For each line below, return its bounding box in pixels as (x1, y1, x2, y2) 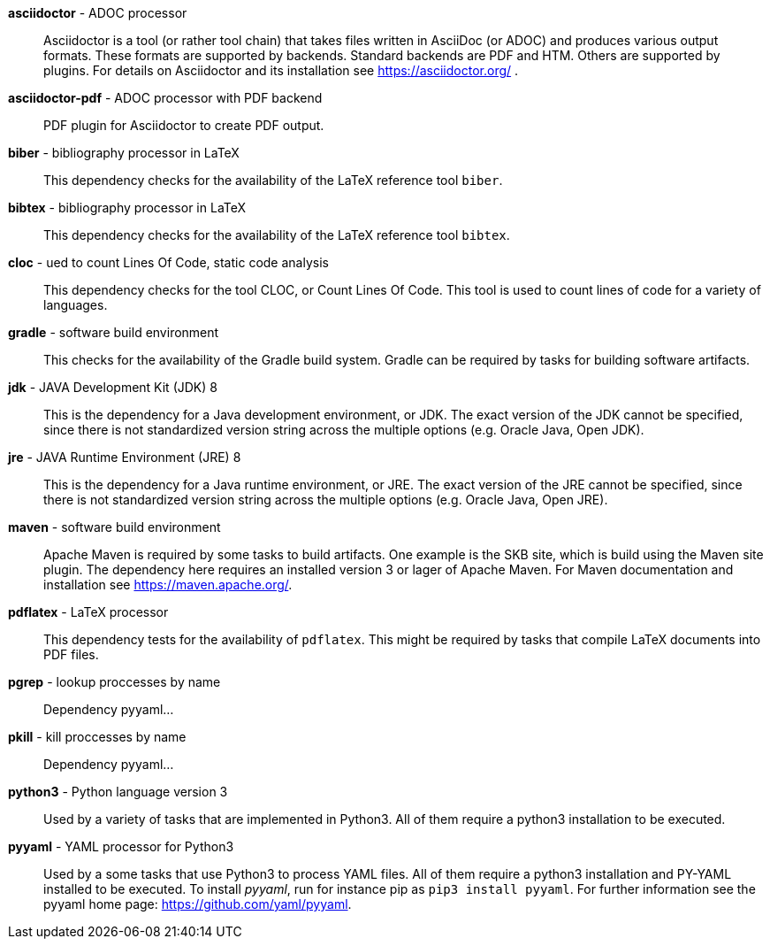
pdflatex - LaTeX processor (8, 604, 169, 619)
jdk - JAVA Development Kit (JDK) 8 (8, 380, 217, 395)
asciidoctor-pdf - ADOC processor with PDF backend (8, 90, 323, 105)
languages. (43, 297, 108, 312)
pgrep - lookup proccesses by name (8, 674, 221, 689)
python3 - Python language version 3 (8, 784, 228, 799)
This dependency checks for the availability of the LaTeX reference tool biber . (43, 173, 503, 188)
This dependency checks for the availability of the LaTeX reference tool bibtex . (43, 227, 510, 242)
